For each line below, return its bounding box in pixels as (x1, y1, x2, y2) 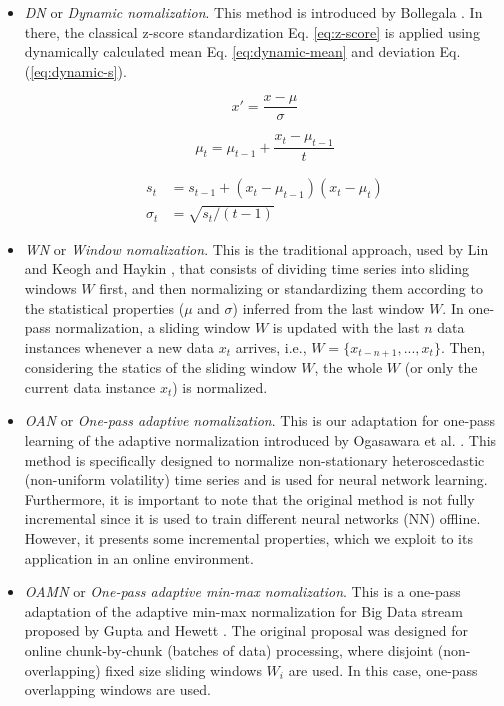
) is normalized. (172, 376, 268, 397)
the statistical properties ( (24, 297, 185, 318)
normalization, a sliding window (55, 317, 251, 338)
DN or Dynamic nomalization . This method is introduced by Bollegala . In (24, 2, 483, 22)
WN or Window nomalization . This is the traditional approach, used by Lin (24, 238, 489, 259)
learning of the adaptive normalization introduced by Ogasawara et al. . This (24, 430, 497, 451)
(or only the (404, 357, 478, 378)
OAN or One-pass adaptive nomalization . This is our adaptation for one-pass (24, 410, 495, 431)
